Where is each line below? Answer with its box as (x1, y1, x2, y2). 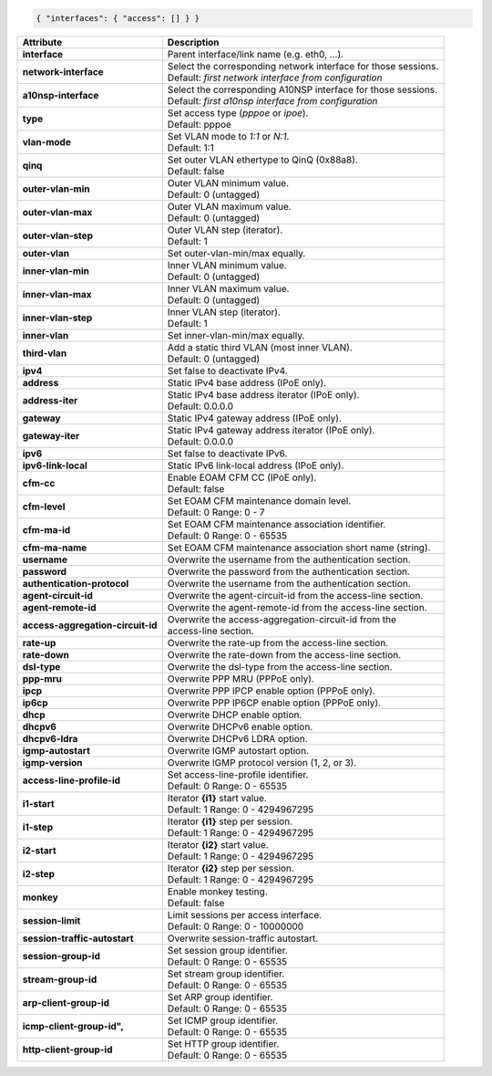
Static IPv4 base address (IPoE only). (167, 376, 327, 389)
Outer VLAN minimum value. (167, 176, 290, 189)
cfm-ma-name (22, 541, 87, 554)
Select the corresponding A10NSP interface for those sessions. (167, 83, 437, 96)
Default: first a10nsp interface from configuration (167, 94, 378, 107)
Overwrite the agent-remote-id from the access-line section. (167, 601, 427, 613)
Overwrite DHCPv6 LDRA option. (167, 732, 309, 745)
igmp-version (22, 756, 83, 768)
